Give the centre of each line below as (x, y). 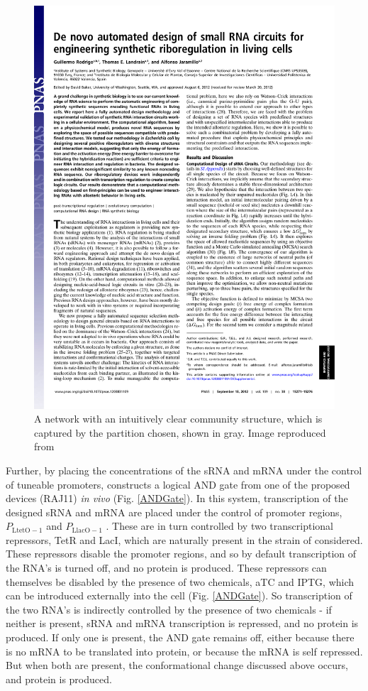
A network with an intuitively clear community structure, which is (178, 419)
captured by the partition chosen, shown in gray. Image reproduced (180, 432)
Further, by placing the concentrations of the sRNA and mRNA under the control (184, 470)
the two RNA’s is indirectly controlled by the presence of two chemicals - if (169, 609)
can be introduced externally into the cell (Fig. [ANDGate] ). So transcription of (179, 595)
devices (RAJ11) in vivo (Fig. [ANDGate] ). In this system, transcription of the (177, 498)
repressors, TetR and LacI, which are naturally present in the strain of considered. (184, 539)
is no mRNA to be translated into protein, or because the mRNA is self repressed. (184, 651)
